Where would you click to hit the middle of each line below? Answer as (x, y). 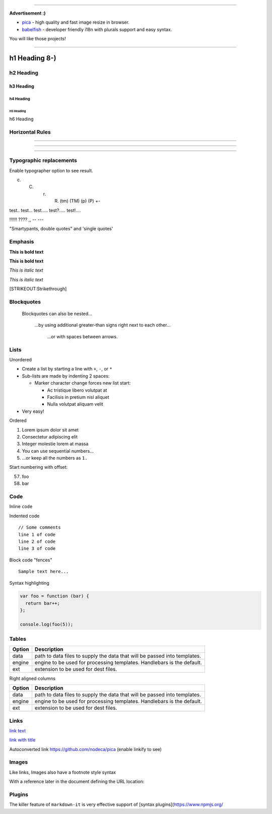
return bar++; (43, 603)
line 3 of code (37, 549)
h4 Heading (20, 99)
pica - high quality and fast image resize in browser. (76, 22)
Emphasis (22, 242)
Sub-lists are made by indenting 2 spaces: (66, 376)
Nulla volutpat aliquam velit (75, 404)
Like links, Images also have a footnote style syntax (62, 772)
